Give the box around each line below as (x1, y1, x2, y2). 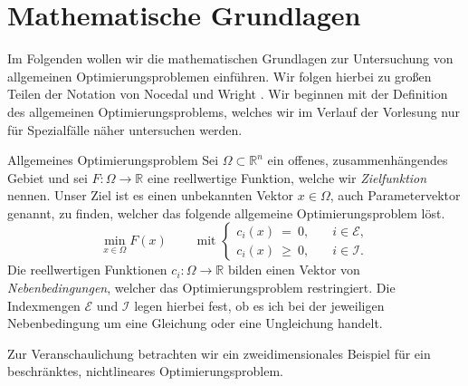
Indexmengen (7, 295, 81, 314)
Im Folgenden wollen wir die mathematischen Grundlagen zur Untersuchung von (7, 49, 454, 68)
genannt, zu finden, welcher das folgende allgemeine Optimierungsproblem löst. (7, 203, 445, 222)
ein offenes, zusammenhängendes (267, 150, 448, 169)
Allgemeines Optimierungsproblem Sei (7, 150, 219, 169)
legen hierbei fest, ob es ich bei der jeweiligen (134, 295, 385, 314)
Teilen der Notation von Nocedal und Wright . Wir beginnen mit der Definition (7, 84, 448, 103)
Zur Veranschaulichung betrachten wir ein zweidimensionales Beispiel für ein (7, 343, 431, 362)
